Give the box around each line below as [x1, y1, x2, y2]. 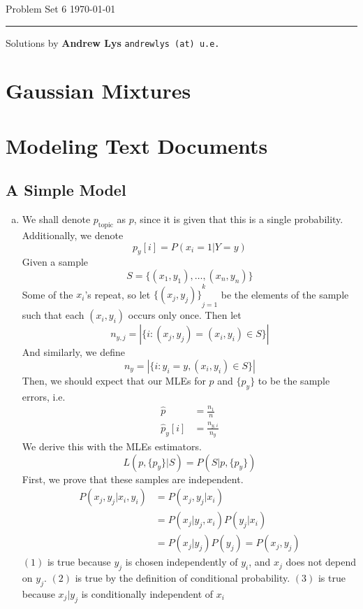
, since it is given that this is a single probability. [133, 212, 343, 227]
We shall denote [22, 212, 91, 227]
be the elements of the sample [221, 287, 349, 301]
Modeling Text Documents [6, 131, 268, 159]
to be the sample [258, 373, 330, 387]
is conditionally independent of [81, 586, 214, 601]
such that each [22, 308, 84, 322]
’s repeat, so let [84, 287, 151, 301]
